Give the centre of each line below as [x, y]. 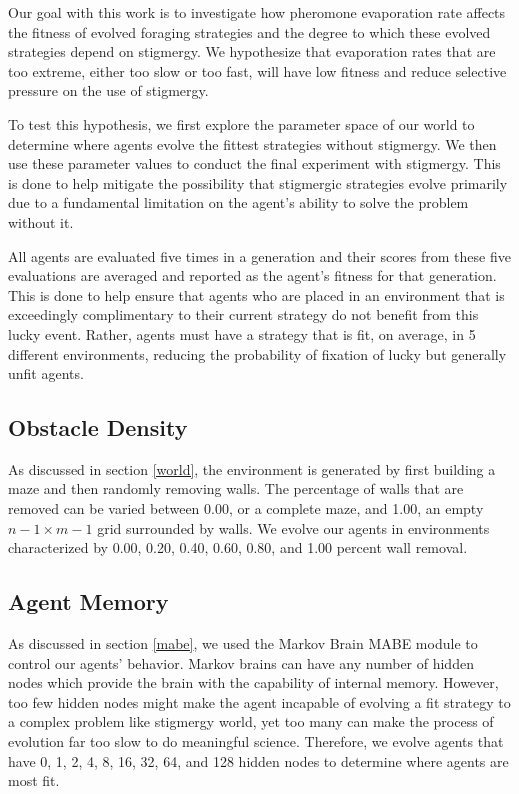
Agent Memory [88, 601]
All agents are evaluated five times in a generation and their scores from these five [259, 255]
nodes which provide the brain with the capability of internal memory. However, [253, 682]
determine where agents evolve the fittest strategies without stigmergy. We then [252, 143]
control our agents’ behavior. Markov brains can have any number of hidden [241, 662]
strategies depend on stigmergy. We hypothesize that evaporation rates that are [252, 51]
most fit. [34, 780]
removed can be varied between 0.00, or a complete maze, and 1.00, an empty [246, 508]
